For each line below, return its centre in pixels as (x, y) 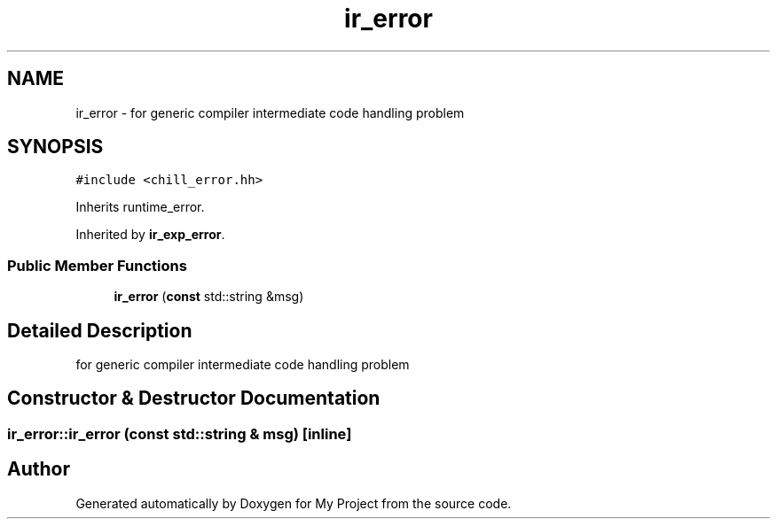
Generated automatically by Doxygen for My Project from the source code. (294, 503)
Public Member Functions (97, 265)
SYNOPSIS (55, 147)
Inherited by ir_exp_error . (150, 235)
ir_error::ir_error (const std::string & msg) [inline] (180, 433)
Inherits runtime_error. (140, 207)
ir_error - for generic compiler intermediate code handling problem (270, 112)
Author (39, 469)
